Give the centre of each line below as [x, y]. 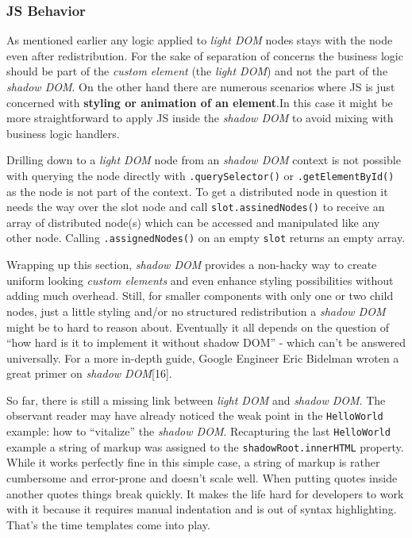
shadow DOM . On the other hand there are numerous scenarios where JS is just [201, 86]
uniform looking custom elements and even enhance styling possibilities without [200, 280]
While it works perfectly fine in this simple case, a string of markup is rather [193, 462]
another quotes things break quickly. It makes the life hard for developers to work [205, 493]
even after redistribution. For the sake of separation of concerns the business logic [205, 55]
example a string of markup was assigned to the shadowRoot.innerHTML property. [205, 446]
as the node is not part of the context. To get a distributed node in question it [197, 191]
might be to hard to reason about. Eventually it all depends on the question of [198, 327]
